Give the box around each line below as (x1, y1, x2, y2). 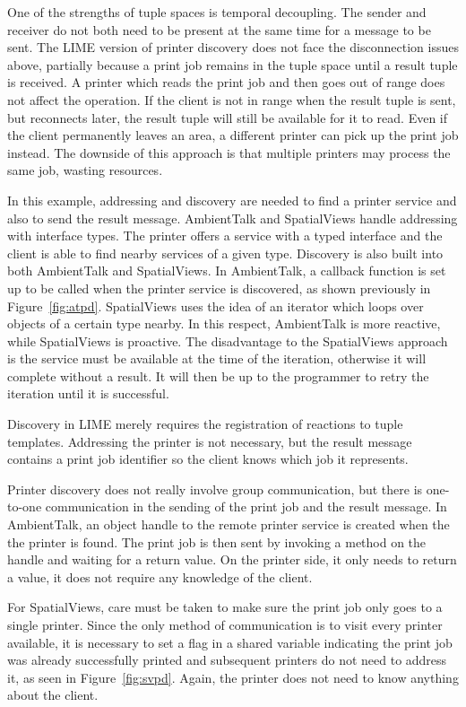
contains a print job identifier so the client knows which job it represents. (7, 450, 409, 468)
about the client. (7, 685, 99, 704)
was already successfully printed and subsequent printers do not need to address (7, 650, 447, 669)
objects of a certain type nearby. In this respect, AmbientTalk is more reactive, (7, 314, 441, 333)
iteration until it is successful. (7, 384, 169, 403)
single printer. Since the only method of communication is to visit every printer (7, 615, 443, 633)
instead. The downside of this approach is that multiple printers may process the (7, 143, 451, 161)
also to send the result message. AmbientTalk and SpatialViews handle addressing (7, 208, 458, 227)
